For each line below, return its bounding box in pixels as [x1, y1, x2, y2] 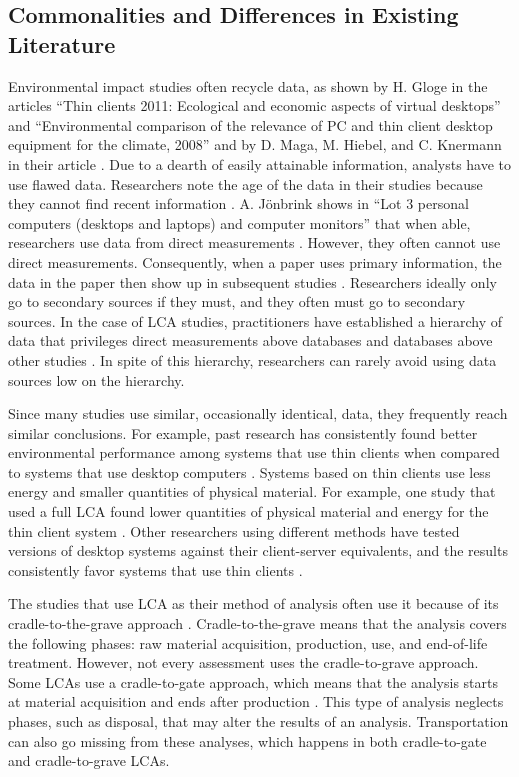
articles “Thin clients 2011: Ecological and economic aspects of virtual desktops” [8, 95, 501, 116]
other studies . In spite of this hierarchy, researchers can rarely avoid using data [8, 349, 497, 370]
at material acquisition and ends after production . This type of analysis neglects [8, 691, 504, 712]
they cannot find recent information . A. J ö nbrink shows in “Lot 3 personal [8, 193, 469, 214]
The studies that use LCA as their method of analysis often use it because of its [8, 593, 499, 614]
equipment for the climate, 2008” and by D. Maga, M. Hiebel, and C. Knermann [8, 134, 502, 155]
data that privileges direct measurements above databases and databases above [8, 330, 493, 351]
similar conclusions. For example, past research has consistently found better [8, 422, 478, 443]
